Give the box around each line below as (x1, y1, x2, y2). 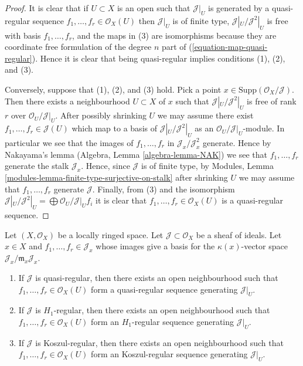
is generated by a (208, 2, 270, 13)
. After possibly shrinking (55, 109, 147, 121)
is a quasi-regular (222, 194, 284, 206)
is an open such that (117, 2, 190, 13)
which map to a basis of (72, 122, 157, 134)
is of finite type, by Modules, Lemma (141, 160, 274, 172)
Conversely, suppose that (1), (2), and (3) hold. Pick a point (5, 83, 222, 95)
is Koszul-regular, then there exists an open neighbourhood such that (35, 336, 284, 348)
